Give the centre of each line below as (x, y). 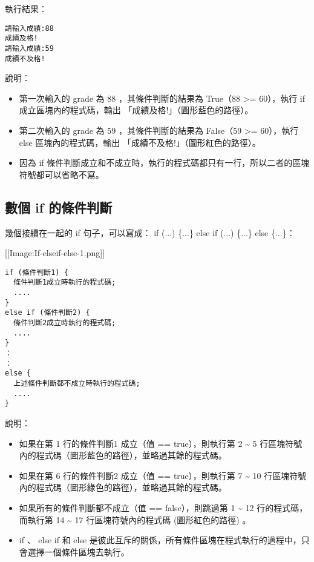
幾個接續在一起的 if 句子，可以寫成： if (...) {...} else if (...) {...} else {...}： (150, 232)
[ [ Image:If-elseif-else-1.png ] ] (55, 253)
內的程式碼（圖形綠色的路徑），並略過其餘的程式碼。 (123, 487)
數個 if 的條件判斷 (59, 207)
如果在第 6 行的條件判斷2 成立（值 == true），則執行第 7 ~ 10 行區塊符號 (163, 475)
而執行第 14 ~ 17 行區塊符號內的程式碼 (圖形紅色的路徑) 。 (135, 519)
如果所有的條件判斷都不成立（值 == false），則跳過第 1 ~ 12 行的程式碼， (163, 507)
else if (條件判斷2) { (47, 313)
